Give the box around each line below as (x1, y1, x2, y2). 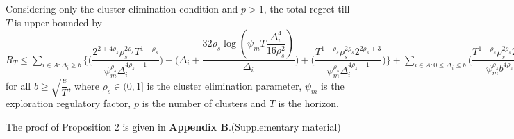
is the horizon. (278, 96, 339, 111)
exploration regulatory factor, (6, 96, 131, 111)
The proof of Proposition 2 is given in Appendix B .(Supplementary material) (6, 119, 341, 133)
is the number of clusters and (142, 96, 267, 111)
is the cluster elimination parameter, (147, 78, 302, 92)
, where (68, 78, 99, 92)
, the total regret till (263, 1, 350, 15)
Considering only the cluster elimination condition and (6, 1, 238, 15)
